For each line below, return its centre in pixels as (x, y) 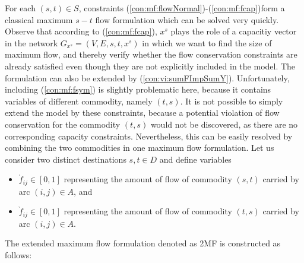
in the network (31, 42)
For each (20, 8)
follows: (18, 255)
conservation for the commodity (63, 124)
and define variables (195, 159)
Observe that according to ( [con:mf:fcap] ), (81, 31)
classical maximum (39, 19)
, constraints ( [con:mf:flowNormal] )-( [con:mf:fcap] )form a (182, 8)
